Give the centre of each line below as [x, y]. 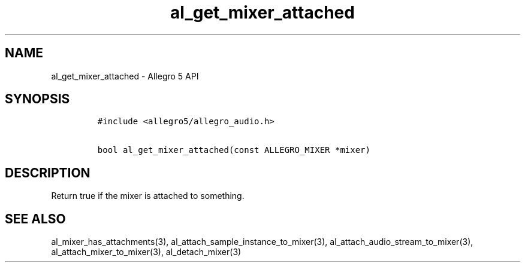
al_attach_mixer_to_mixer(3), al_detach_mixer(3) [146, 252]
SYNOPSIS [37, 99]
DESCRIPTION [48, 173]
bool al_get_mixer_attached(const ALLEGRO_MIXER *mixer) [234, 150]
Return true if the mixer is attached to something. [148, 196]
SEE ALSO [35, 219]
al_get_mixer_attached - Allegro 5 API [125, 76]
